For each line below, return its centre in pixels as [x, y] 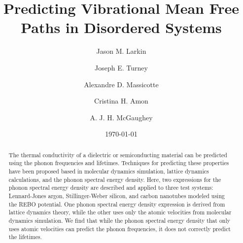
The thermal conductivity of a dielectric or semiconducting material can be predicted [118, 155]
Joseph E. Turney [121, 67]
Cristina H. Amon [121, 101]
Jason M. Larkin [121, 51]
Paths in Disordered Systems [121, 27]
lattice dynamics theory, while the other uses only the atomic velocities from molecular [120, 212]
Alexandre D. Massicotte [121, 84]
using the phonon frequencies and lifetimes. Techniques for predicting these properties [119, 163]
